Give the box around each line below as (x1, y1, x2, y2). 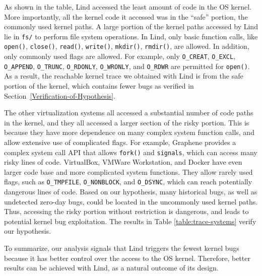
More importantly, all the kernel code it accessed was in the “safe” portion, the (4, 11, 248, 22)
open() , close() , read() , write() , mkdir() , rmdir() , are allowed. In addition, (4, 41, 249, 51)
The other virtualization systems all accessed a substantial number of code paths (4, 107, 253, 118)
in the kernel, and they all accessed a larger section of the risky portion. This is (4, 117, 249, 127)
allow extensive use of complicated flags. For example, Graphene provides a (4, 136, 236, 147)
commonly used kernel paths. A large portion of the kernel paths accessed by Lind (4, 21, 258, 32)
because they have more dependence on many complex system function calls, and (4, 127, 254, 137)
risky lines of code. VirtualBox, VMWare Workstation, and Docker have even (4, 157, 242, 167)
